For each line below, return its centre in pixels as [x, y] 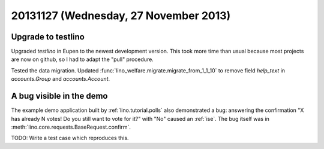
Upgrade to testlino [48, 37]
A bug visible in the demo [59, 96]
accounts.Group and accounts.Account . [61, 79]
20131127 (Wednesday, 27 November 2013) [121, 16]
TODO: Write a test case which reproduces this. [70, 138]
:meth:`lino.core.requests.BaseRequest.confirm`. [71, 127]
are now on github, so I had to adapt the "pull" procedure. [82, 59]
